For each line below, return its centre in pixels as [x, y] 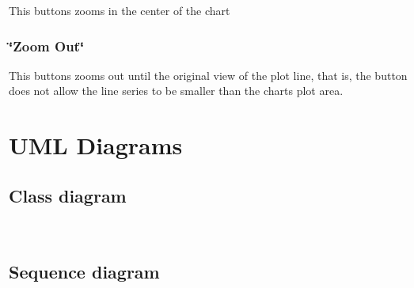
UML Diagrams [96, 145]
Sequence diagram [84, 271]
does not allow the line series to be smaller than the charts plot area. [176, 91]
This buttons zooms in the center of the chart [120, 10]
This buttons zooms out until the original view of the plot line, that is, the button [208, 75]
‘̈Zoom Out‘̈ [47, 45]
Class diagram [68, 195]
